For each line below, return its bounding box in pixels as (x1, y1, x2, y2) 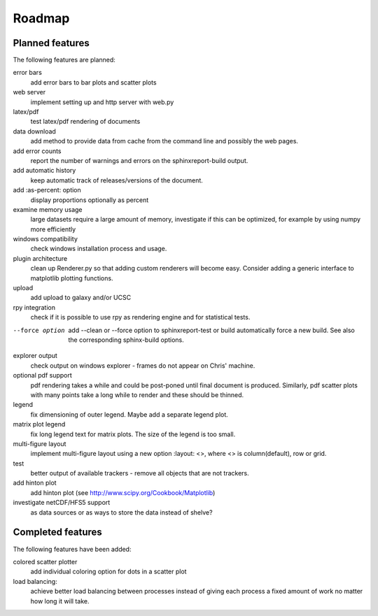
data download (13, 127, 56, 136)
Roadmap (13, 10, 70, 26)
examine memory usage (13, 205, 83, 213)
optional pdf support (13, 371, 73, 380)
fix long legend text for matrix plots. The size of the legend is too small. (30, 430, 236, 438)
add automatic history (13, 166, 76, 175)
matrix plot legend (13, 420, 66, 429)
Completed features (13, 527, 103, 538)
